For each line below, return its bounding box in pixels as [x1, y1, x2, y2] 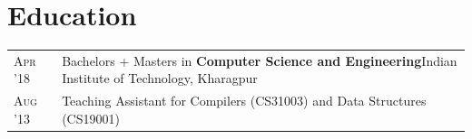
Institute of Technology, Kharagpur [62, 69, 258, 88]
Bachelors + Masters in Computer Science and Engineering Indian [62, 51, 457, 69]
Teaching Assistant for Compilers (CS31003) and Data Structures [62, 91, 427, 110]
